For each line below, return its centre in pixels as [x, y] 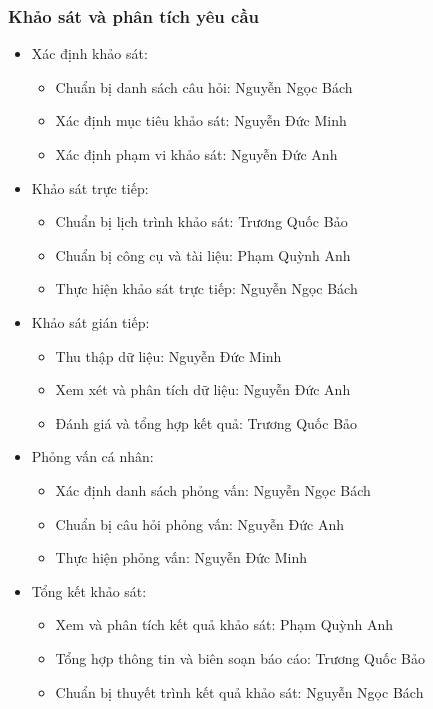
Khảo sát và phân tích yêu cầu [134, 15]
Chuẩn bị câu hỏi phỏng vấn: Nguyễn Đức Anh [199, 523]
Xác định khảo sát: [89, 53]
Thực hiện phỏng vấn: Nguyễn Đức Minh [181, 557]
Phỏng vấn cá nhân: [92, 456]
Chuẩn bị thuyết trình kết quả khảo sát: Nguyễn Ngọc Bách [239, 691]
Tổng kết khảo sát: [89, 590]
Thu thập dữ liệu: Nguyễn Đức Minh [168, 355]
